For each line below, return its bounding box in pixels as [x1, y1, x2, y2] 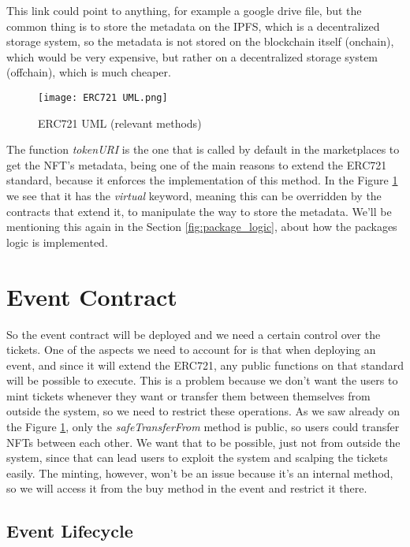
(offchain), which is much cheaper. [6, 64, 171, 80]
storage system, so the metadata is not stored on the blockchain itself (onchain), [6, 33, 394, 50]
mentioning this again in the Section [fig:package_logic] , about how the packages [6, 218, 397, 235]
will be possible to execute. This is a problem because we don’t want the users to [6, 372, 398, 389]
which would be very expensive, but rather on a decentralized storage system [6, 48, 378, 65]
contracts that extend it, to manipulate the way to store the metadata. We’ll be [6, 203, 392, 219]
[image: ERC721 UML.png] [38, 91, 168, 103]
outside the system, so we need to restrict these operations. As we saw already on [6, 403, 400, 419]
